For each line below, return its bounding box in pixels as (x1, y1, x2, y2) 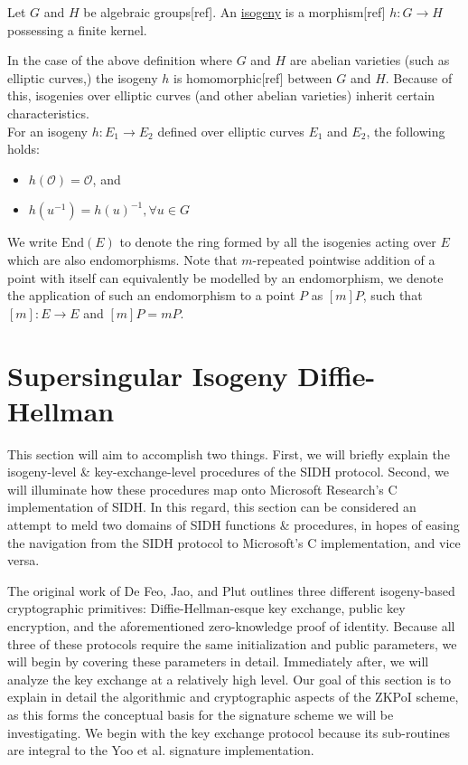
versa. (7, 551, 40, 570)
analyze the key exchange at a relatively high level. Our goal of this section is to (7, 669, 452, 688)
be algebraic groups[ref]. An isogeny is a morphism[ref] (83, 3, 386, 21)
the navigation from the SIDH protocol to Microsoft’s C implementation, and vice (7, 533, 461, 552)
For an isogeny (7, 121, 88, 140)
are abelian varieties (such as (289, 51, 450, 70)
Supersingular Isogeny (7, 356, 288, 393)
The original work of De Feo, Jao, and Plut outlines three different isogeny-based (7, 581, 455, 600)
